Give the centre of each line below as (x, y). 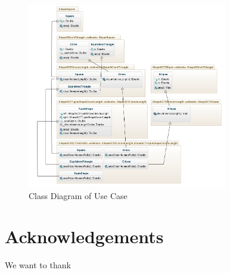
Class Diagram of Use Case (78, 195)
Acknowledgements (84, 236)
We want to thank (38, 265)
